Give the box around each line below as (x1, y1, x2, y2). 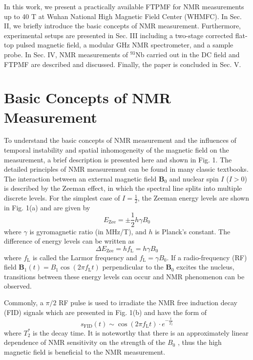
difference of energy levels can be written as (4, 236, 135, 246)
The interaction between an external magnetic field (4, 173, 157, 183)
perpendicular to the (102, 262, 164, 272)
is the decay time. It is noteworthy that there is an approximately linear (33, 327, 249, 337)
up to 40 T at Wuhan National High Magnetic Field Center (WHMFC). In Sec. (4, 11, 242, 21)
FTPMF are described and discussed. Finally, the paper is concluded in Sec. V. (4, 59, 241, 69)
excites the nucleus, (176, 262, 234, 272)
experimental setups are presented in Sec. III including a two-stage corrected (4, 30, 233, 40)
